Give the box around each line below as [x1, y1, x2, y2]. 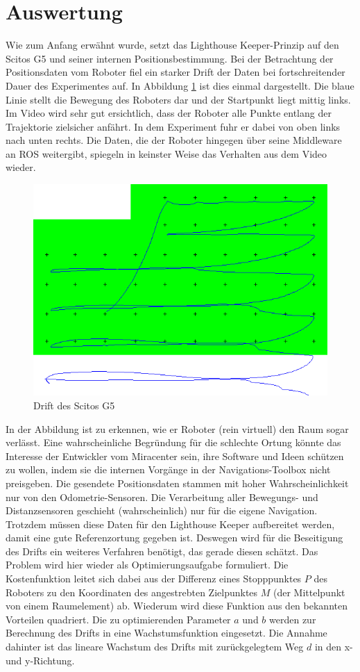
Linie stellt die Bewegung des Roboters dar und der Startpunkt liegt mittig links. [6, 92, 351, 106]
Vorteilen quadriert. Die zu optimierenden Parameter [6, 612, 231, 626]
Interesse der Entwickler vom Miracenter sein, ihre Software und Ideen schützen [6, 448, 344, 463]
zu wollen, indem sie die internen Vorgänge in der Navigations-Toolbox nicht [6, 462, 331, 477]
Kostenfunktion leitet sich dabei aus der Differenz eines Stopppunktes [6, 571, 302, 586]
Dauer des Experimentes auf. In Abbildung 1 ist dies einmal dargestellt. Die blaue [6, 78, 354, 92]
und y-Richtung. [6, 653, 75, 667]
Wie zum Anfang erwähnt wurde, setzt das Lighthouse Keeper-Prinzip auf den [6, 38, 339, 52]
